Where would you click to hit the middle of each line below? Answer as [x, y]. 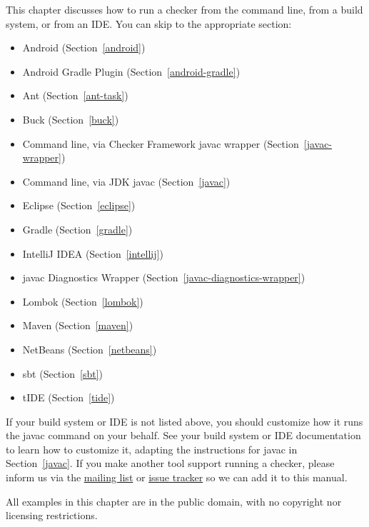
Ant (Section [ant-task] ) [75, 95]
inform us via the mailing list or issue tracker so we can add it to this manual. [177, 477]
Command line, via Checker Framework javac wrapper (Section [161, 143]
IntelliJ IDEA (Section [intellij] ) [93, 253]
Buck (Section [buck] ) [71, 119]
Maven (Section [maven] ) [78, 325]
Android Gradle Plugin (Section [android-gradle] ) [131, 71]
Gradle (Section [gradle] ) [77, 229]
